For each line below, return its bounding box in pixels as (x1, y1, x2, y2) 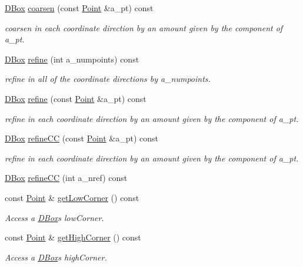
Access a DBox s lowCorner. (5, 211, 104, 223)
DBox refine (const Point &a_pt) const (5, 92, 146, 104)
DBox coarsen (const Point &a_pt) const (5, 2, 154, 14)
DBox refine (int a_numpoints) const (5, 52, 139, 65)
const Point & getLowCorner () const (5, 191, 139, 203)
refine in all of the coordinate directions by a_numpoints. (5, 72, 211, 85)
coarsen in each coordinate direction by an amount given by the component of (5, 21, 283, 34)
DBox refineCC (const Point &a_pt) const (5, 132, 158, 144)
